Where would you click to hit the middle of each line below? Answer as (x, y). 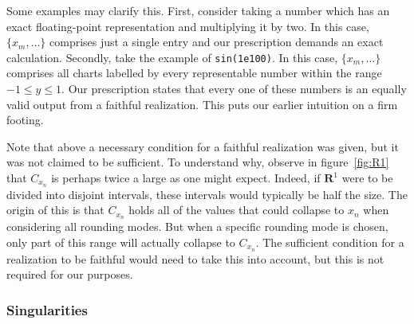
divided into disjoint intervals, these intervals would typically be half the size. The (207, 194)
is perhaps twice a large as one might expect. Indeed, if (186, 178)
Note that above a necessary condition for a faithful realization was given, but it (203, 146)
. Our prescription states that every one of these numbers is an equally (234, 89)
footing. (25, 120)
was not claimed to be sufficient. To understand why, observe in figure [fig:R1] (198, 162)
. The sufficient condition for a (330, 242)
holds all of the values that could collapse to (237, 210)
